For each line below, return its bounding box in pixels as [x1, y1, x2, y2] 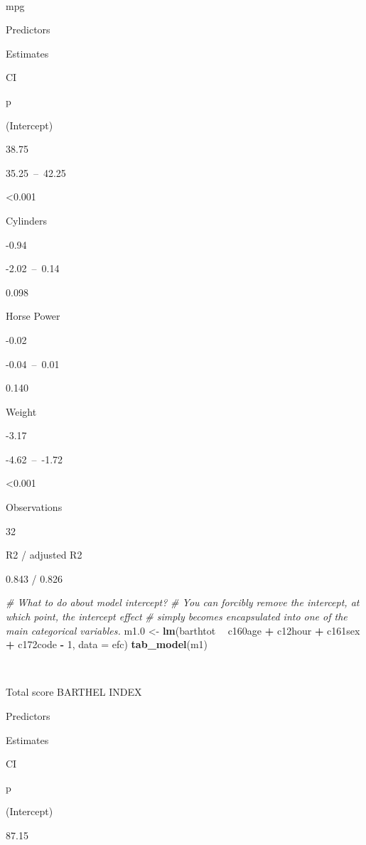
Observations [6, 500, 63, 515]
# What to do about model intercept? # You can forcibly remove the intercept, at [6, 595, 360, 610]
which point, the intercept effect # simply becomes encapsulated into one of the [6, 609, 348, 624]
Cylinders [6, 212, 48, 227]
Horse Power [6, 308, 60, 323]
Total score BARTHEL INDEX [6, 684, 142, 699]
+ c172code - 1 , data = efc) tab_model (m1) [6, 637, 208, 652]
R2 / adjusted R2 [6, 547, 82, 562]
